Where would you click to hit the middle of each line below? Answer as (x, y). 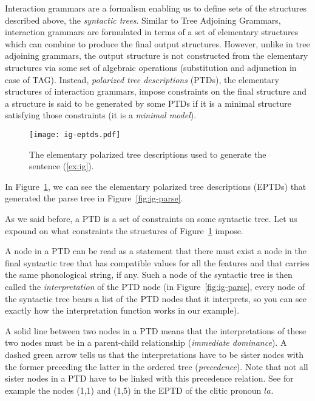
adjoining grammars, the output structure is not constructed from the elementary (157, 56)
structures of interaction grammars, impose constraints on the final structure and (156, 91)
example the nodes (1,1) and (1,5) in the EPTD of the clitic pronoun (133, 390)
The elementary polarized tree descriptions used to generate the (148, 154)
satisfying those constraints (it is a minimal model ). (101, 115)
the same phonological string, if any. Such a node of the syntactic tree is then (149, 275)
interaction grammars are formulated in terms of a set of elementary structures (152, 32)
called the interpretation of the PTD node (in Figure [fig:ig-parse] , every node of (155, 286)
